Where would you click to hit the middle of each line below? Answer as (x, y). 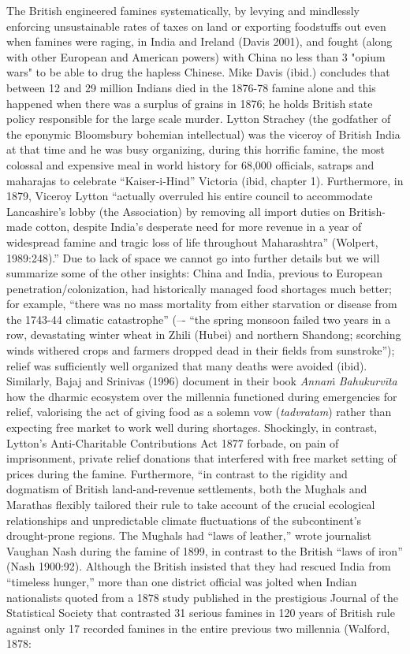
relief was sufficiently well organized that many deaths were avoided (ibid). (187, 365)
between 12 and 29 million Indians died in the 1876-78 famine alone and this (191, 87)
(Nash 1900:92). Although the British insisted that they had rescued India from (199, 566)
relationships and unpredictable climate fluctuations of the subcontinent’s (184, 520)
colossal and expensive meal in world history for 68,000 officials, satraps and (190, 164)
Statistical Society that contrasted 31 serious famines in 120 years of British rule (201, 613)
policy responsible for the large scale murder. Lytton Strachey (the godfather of (199, 119)
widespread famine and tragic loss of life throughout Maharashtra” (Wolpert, (192, 242)
